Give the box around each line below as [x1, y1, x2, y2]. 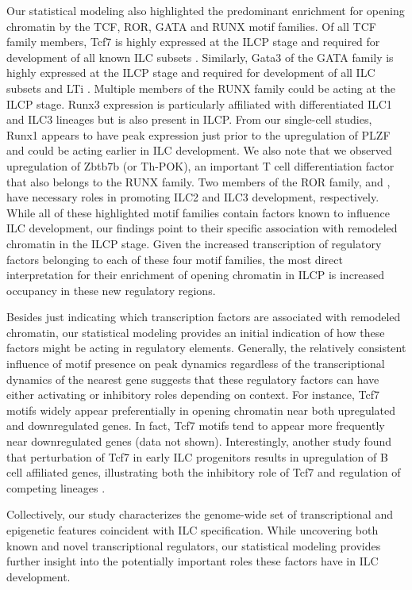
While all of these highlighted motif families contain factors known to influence [6, 204, 390, 220]
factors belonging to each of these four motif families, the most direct [6, 251, 343, 267]
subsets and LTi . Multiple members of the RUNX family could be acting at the [6, 79, 395, 96]
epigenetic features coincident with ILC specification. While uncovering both [6, 522, 379, 538]
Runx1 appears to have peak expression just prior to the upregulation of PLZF [6, 126, 391, 143]
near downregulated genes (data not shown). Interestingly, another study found [6, 433, 392, 450]
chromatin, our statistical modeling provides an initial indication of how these [6, 324, 385, 340]
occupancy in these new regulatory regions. [6, 282, 216, 298]
